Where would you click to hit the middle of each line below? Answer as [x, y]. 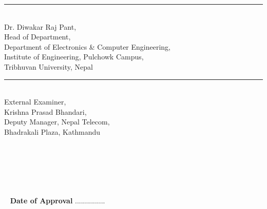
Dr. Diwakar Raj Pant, [40, 26]
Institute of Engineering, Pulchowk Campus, [74, 57]
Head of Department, [37, 37]
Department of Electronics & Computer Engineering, [88, 46]
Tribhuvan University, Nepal [49, 66]
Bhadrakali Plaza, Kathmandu [52, 131]
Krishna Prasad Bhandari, [45, 111]
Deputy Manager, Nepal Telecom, [57, 122]
